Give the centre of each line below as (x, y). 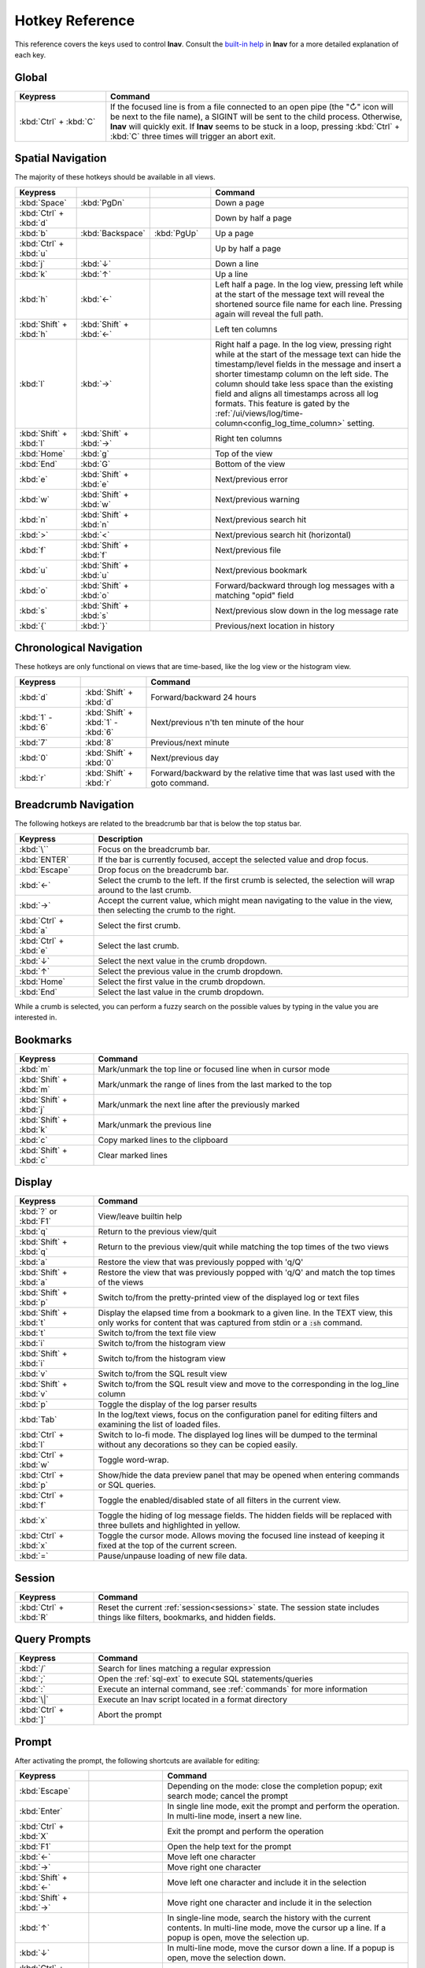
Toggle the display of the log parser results (177, 1404)
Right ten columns (249, 438)
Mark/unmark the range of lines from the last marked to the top (215, 1084)
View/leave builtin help (140, 1216)
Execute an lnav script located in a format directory (192, 1700)
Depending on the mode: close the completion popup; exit (275, 1786)
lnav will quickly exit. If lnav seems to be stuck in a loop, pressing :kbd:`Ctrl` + (255, 126)
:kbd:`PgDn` (103, 202)
